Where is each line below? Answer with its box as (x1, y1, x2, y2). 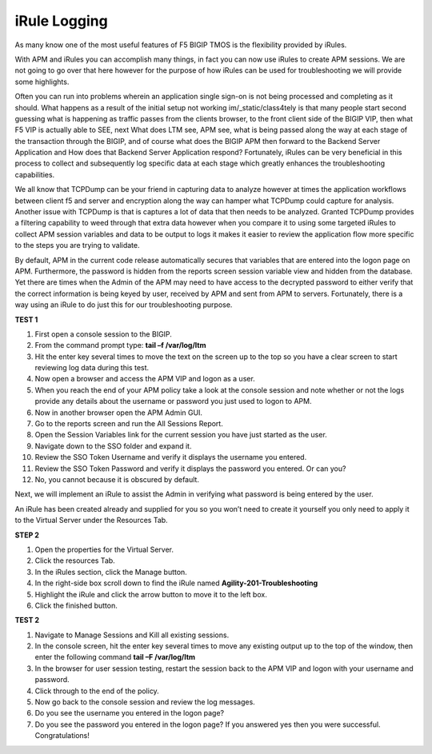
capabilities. (14, 170, 55, 179)
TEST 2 (14, 616, 40, 625)
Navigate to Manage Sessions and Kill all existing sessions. (34, 630, 230, 640)
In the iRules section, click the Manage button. (34, 567, 187, 576)
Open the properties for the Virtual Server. (34, 545, 174, 554)
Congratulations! (34, 731, 90, 740)
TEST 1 (14, 314, 38, 324)
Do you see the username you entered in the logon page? (34, 708, 225, 718)
